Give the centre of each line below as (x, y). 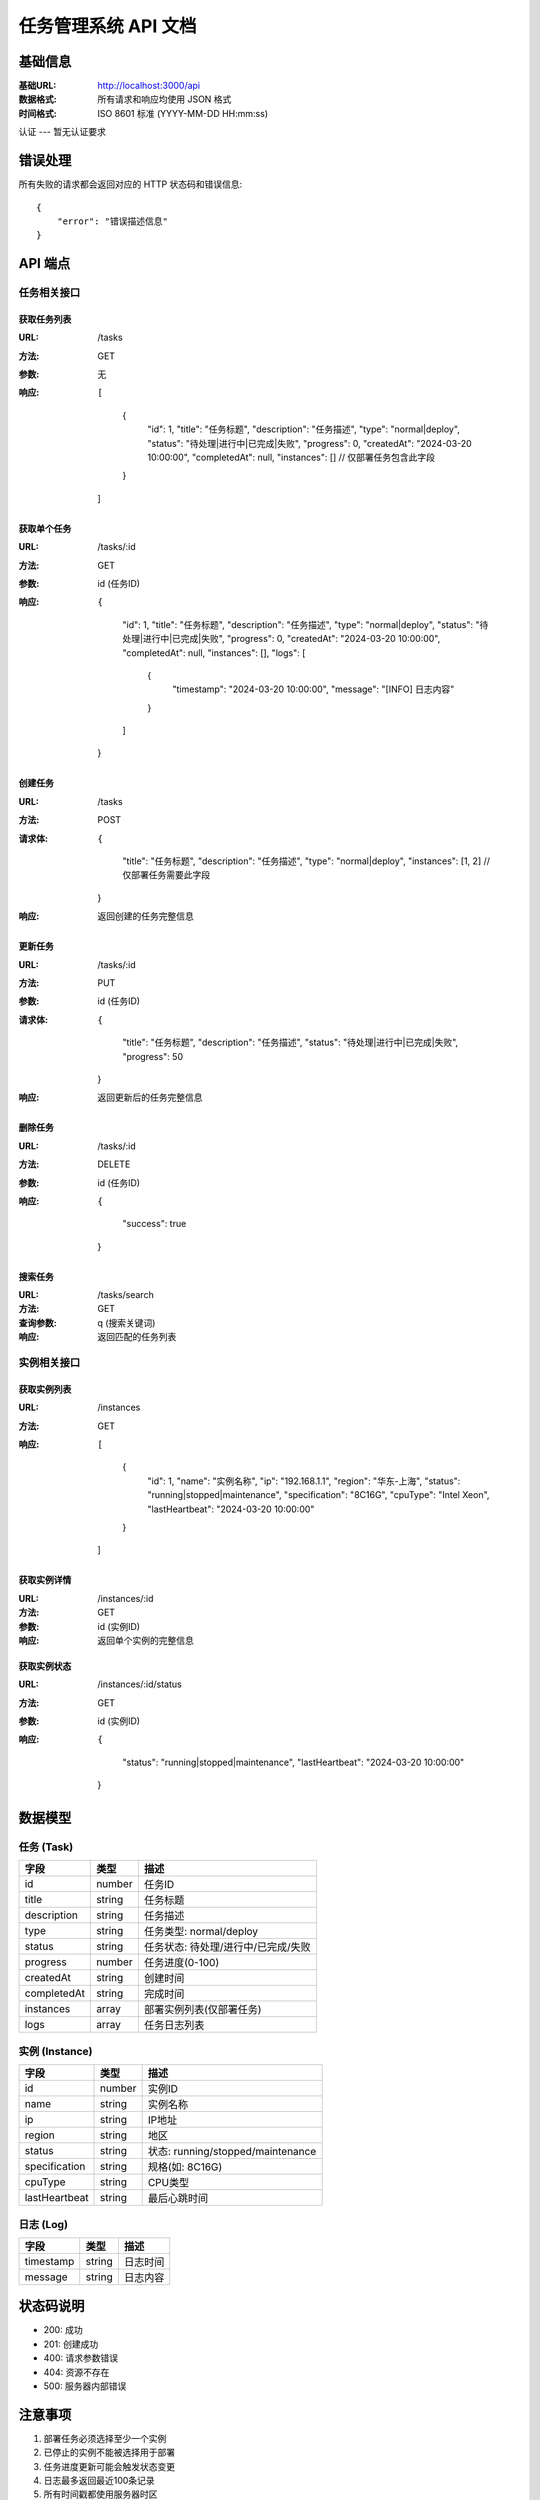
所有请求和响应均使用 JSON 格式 (164, 99)
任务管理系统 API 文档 (107, 26)
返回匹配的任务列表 (137, 1337)
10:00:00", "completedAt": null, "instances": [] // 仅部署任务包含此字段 (291, 457)
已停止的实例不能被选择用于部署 (109, 2452)
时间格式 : (37, 113)
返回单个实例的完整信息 (145, 1640)
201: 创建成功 (71, 2344)
